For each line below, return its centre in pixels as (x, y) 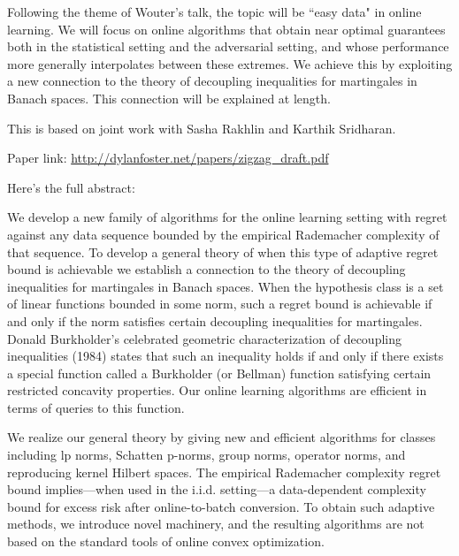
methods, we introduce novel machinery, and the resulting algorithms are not (216, 524)
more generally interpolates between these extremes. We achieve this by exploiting (230, 63)
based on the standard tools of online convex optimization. (166, 541)
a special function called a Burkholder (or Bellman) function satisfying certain (219, 373)
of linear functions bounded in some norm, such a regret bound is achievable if (220, 304)
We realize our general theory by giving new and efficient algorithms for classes (222, 437)
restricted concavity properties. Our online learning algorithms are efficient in (217, 390)
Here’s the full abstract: (71, 187)
